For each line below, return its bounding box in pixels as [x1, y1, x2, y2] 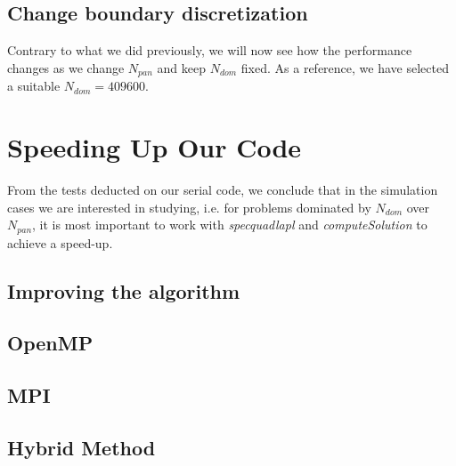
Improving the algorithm [7, 277, 240, 304]
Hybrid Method [7, 433, 156, 461]
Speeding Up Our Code [7, 129, 302, 165]
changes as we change [7, 58, 125, 76]
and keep [157, 58, 206, 76]
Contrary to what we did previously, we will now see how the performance [7, 41, 412, 60]
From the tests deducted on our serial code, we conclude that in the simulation [7, 180, 438, 198]
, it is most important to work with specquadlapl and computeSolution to [32, 215, 427, 234]
